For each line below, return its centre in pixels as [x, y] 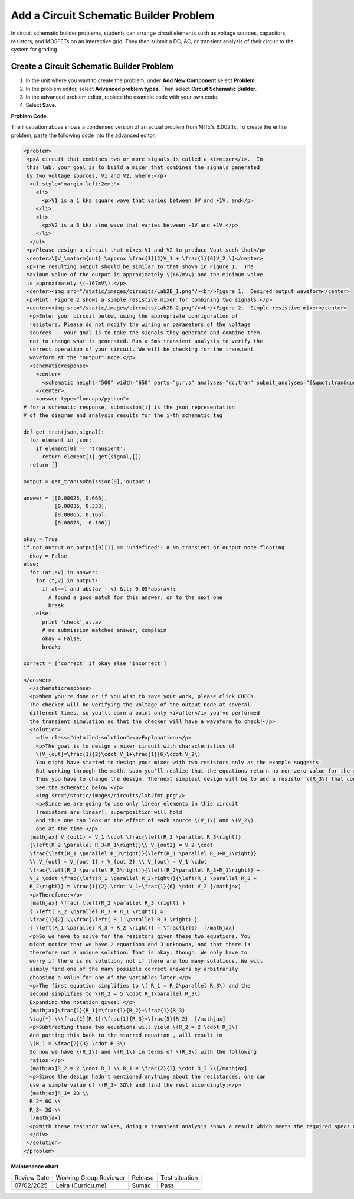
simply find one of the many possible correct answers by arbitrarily [134, 969]
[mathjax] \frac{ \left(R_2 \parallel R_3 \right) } [107, 903]
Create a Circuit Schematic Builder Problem [92, 66]
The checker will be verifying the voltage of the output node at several [140, 705]
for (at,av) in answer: [64, 572]
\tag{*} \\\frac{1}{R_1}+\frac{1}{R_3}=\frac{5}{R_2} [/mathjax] [128, 1019]
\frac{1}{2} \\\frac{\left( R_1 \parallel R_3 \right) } [114, 919]
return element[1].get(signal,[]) [92, 457]
